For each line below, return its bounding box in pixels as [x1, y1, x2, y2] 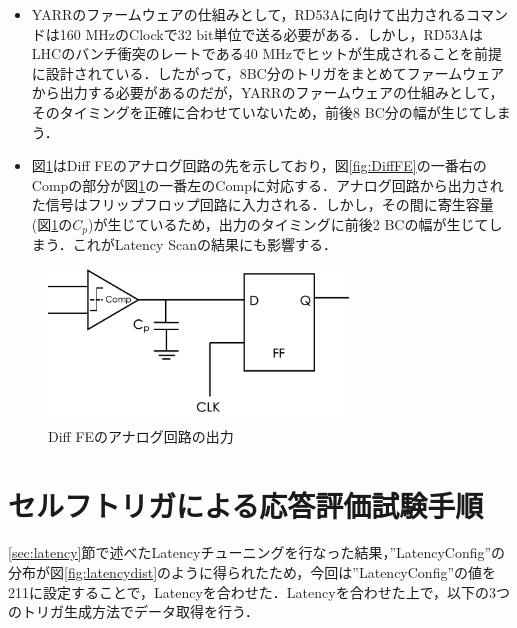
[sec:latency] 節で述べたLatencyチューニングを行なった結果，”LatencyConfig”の [8, 542, 506, 563]
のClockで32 [115, 23, 192, 44]
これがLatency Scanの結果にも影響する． [72, 234, 337, 255]
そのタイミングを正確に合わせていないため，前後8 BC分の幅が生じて [31, 101, 483, 122]
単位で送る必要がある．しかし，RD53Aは [213, 23, 483, 44]
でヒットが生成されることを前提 [291, 43, 502, 64]
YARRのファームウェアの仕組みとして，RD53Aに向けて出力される [31, 4, 466, 24]
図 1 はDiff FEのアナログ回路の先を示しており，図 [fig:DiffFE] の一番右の [31, 155, 487, 176]
